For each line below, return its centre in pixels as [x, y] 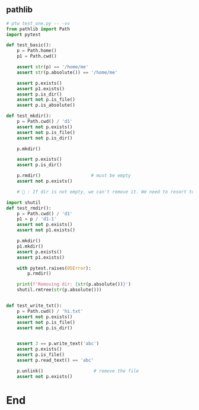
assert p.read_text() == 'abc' [55, 360]
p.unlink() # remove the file [78, 371]
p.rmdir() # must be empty [74, 176]
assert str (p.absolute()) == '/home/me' [67, 72]
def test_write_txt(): [34, 306]
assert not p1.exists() [46, 230]
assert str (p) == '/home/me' [53, 67]
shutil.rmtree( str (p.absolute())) [59, 290]
